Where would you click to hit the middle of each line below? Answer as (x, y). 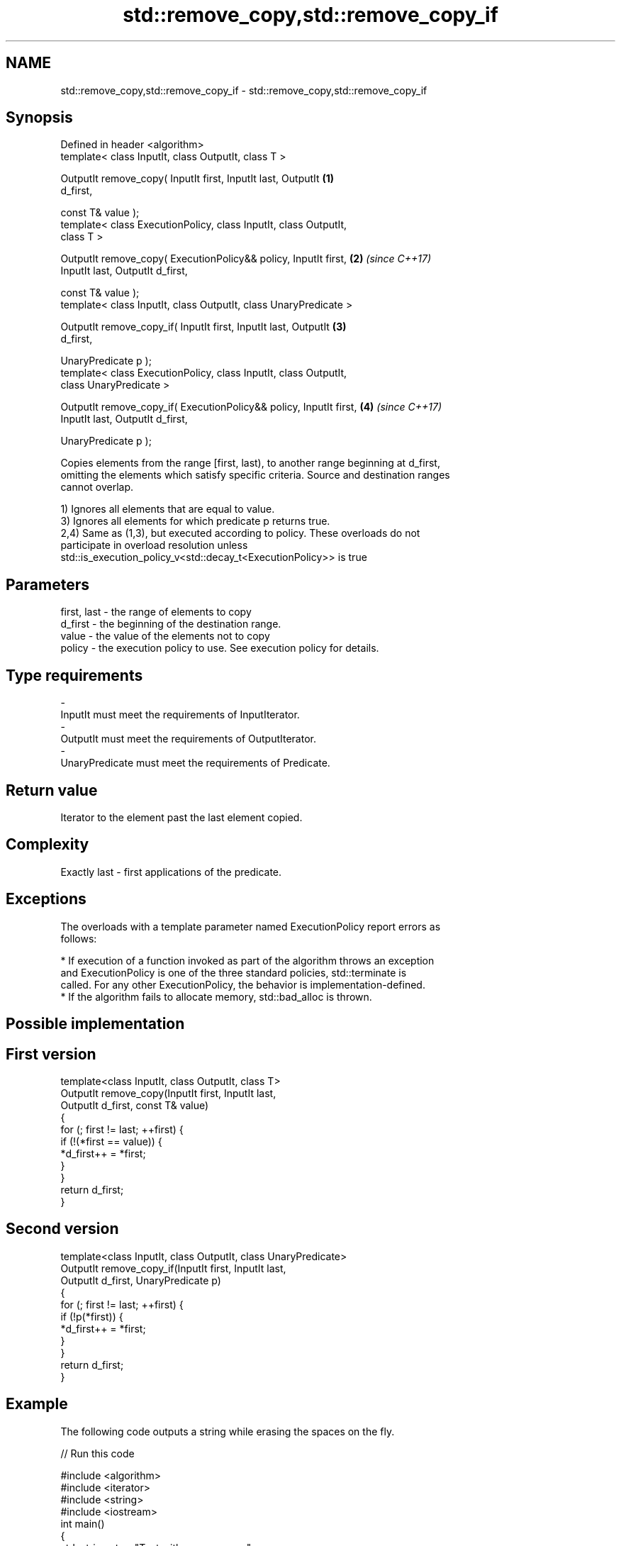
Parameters (47, 584)
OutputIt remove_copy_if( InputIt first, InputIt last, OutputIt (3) (203, 327)
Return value (52, 790)
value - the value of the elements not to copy (165, 636)
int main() (83, 1523)
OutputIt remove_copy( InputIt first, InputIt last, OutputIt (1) (197, 179)
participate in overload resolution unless (154, 545)
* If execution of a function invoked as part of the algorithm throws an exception (247, 960)
